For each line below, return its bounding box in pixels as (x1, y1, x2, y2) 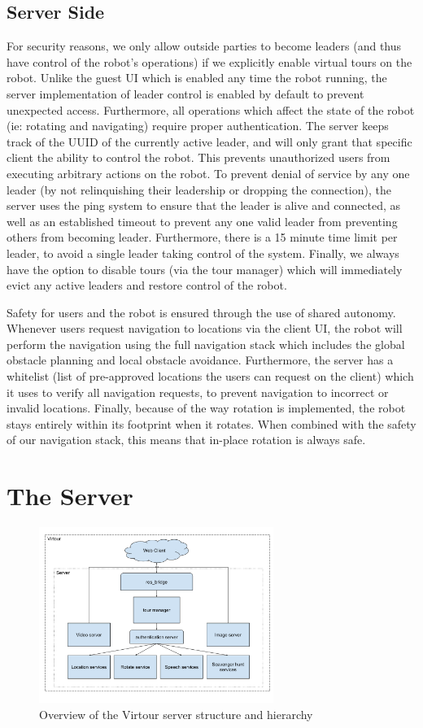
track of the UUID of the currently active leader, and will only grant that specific (7, 133, 412, 150)
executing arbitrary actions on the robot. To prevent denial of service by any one (7, 164, 410, 181)
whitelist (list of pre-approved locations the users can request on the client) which (7, 368, 414, 385)
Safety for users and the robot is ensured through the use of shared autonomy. (7, 303, 396, 320)
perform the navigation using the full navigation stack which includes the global (7, 335, 405, 352)
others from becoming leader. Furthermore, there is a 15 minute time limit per (7, 229, 398, 246)
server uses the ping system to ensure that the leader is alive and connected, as (7, 197, 401, 214)
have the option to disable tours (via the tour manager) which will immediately (7, 260, 403, 277)
